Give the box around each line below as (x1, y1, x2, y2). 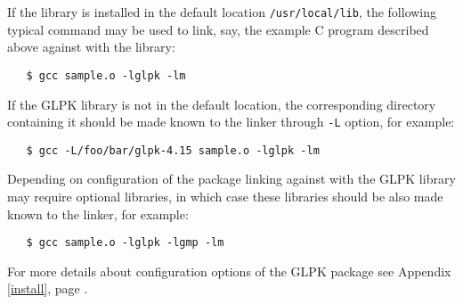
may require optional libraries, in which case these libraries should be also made (7, 187, 443, 205)
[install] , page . (7, 279, 88, 298)
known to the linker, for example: (7, 204, 189, 223)
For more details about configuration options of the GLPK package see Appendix (7, 261, 451, 280)
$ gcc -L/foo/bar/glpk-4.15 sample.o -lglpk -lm (26, 144, 320, 157)
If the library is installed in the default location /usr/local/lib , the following (7, 3, 437, 21)
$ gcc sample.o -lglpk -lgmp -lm (26, 236, 224, 250)
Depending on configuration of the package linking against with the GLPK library (7, 169, 456, 188)
